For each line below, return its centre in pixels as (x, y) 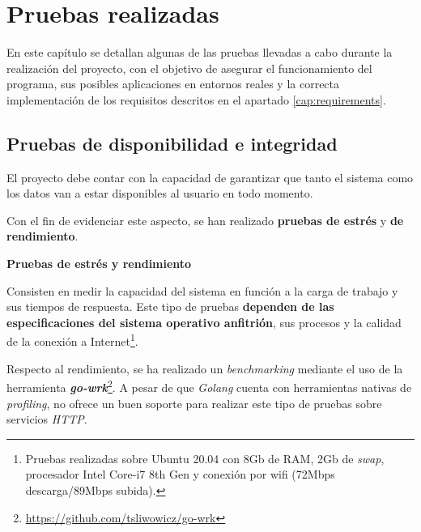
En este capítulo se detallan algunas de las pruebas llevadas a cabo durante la (200, 52)
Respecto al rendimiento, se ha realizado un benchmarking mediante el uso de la (205, 368)
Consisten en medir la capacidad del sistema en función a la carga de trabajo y (202, 290)
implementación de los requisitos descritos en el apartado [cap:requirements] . (196, 99)
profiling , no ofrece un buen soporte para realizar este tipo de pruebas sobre (194, 403)
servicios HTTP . (47, 419)
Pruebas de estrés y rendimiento (99, 264)
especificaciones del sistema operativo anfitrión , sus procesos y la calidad (204, 322)
